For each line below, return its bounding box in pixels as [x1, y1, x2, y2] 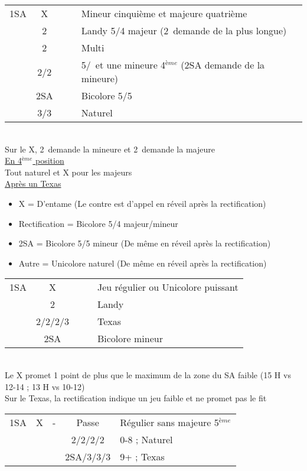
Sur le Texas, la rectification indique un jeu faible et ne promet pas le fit [5, 392, 267, 404]
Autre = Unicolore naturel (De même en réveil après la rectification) [18, 256, 267, 269]
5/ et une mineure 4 [81, 58, 166, 72]
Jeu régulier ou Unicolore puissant [97, 280, 239, 294]
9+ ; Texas [120, 449, 165, 463]
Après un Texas [5, 177, 61, 190]
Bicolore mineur [97, 332, 163, 346]
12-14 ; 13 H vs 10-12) [5, 380, 85, 392]
